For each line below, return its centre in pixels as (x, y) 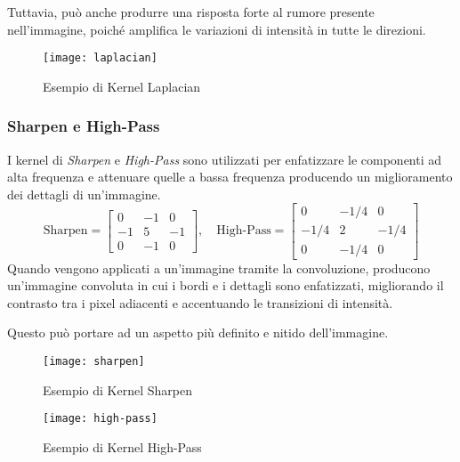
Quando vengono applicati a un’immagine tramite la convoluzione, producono (219, 267)
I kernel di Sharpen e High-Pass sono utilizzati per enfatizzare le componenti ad (225, 159)
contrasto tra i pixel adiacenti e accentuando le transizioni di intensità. (200, 302)
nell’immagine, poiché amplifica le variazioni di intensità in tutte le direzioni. (217, 29)
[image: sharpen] (94, 361)
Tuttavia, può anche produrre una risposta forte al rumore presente (191, 12)
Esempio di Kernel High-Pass (122, 446)
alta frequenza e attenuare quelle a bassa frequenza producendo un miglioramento (230, 177)
